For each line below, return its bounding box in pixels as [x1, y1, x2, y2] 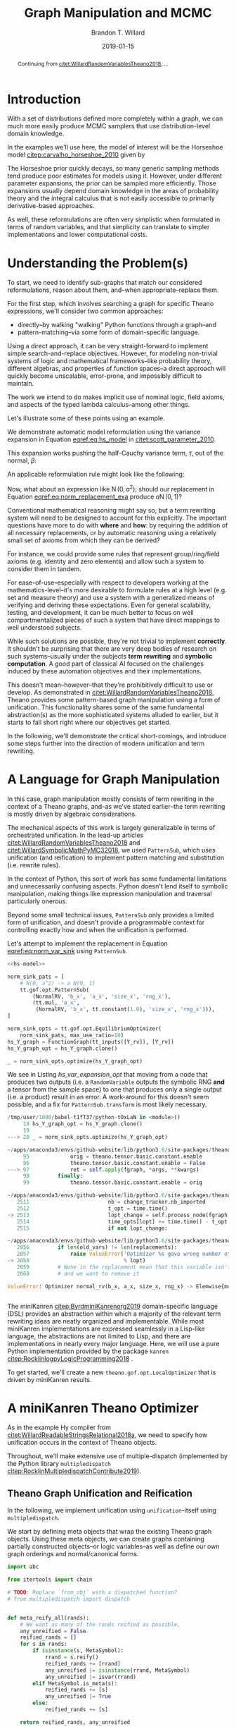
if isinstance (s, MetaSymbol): [32, 1647, 124, 1654]
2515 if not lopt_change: [16, 1225, 169, 1232]
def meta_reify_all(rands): [7, 1614, 90, 1621]
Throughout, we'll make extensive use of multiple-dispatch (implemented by [7, 1452, 228, 1460]
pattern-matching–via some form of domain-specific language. [17, 328, 200, 336]
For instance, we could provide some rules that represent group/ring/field [7, 550, 220, 558]
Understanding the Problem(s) [7, 255, 188, 271]
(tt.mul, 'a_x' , [32, 999, 80, 1006]
